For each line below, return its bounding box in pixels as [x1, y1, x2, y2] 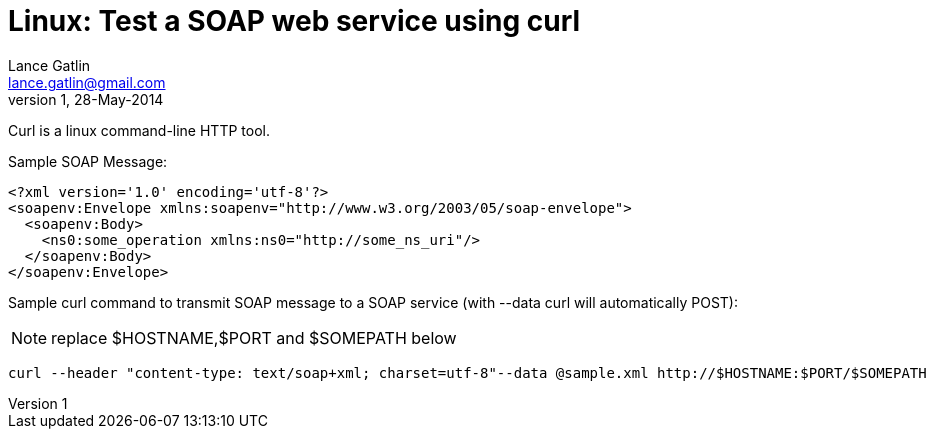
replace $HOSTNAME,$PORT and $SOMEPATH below [51, 327, 457, 348]
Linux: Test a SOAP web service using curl [8, 4, 581, 38]
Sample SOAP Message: [8, 152, 168, 170]
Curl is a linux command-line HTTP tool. [8, 121, 270, 139]
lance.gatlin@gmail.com [8, 73, 166, 91]
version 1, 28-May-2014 [8, 90, 164, 108]
